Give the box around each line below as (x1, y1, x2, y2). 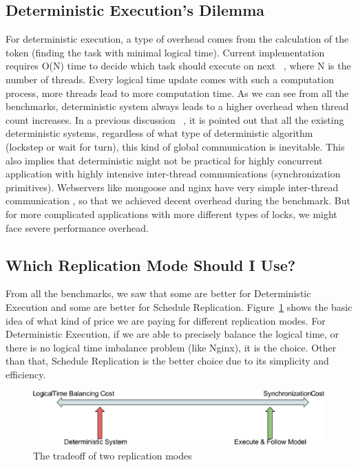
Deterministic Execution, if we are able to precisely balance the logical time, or (6, 327, 339, 341)
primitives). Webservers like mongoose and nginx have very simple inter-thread (6, 180, 339, 194)
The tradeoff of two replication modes (33, 448, 192, 462)
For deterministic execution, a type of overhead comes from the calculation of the (6, 32, 349, 46)
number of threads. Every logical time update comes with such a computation (6, 72, 334, 86)
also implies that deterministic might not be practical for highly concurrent (6, 153, 323, 167)
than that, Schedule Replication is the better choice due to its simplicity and (6, 354, 329, 368)
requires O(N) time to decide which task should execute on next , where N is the (6, 58, 351, 73)
